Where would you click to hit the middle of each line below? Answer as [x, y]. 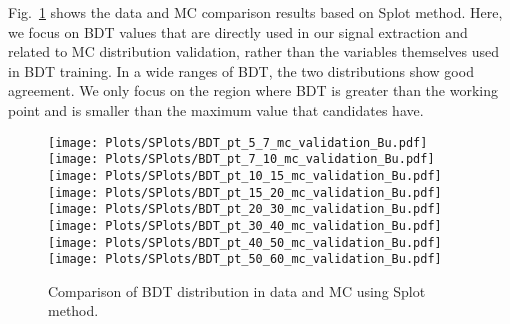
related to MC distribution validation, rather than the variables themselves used [253, 51]
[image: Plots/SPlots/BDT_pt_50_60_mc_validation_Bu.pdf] [245, 259]
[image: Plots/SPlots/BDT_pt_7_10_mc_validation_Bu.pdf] [241, 159]
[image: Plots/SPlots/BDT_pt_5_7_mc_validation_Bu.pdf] [238, 142]
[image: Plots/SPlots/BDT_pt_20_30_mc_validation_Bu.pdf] [245, 209]
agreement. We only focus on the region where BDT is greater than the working [253, 90]
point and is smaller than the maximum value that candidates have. [216, 109]
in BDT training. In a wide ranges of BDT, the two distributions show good [241, 70]
